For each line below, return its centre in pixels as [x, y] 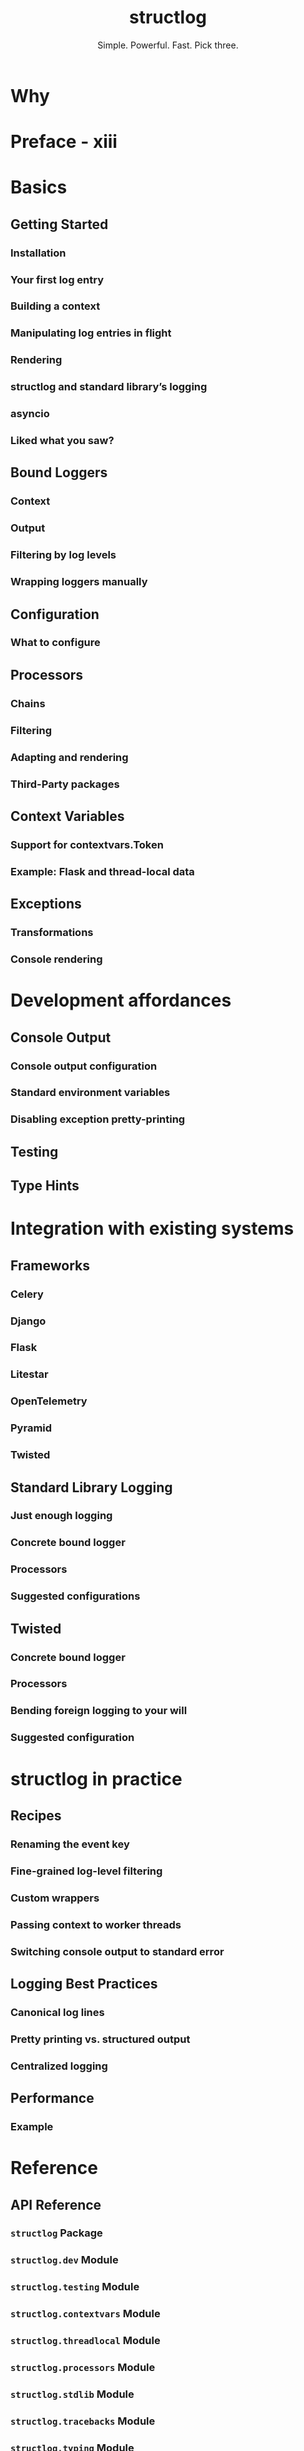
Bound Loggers [59, 472]
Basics [39, 187]
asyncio [30, 414]
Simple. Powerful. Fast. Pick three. [168, 45]
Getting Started [59, 224]
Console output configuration [84, 1066]
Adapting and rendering [69, 757]
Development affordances [121, 1000]
